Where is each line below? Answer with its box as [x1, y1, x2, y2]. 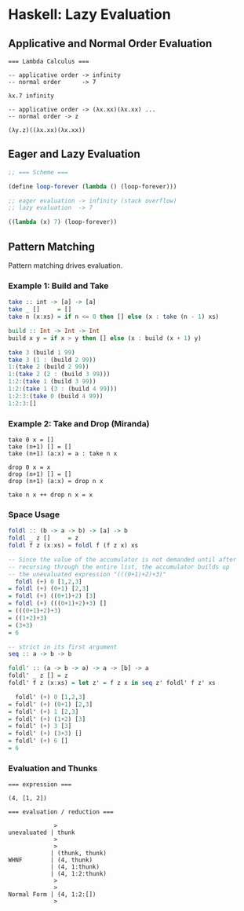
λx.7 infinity [8, 92, 55, 100]
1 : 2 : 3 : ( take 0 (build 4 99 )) [8, 392, 104, 400]
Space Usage [8, 509, 60, 520]
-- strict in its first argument [8, 642, 118, 651]
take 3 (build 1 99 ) [8, 348, 76, 357]
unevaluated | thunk [8, 829, 76, 837]
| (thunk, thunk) [49, 850, 107, 858]
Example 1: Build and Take [8, 280, 109, 291]
